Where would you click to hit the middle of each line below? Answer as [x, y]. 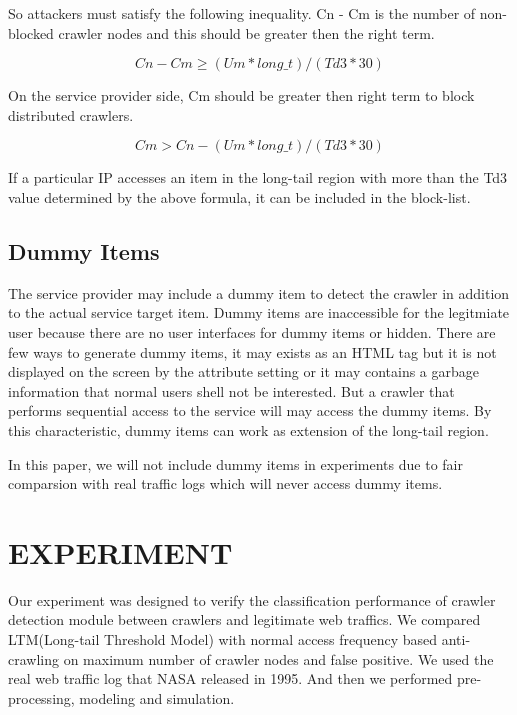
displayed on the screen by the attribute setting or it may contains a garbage [244, 371]
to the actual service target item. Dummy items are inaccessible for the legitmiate [259, 312]
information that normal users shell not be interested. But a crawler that [231, 390]
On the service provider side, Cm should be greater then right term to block [241, 95]
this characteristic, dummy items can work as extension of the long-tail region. [248, 429]
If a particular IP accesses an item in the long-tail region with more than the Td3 [258, 177]
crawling [33, 658]
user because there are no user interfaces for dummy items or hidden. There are [252, 331]
